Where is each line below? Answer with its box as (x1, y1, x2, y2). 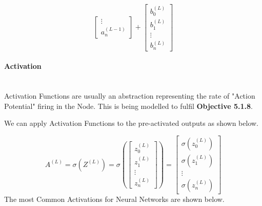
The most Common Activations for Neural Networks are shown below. (4, 194, 225, 204)
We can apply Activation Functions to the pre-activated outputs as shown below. (4, 118, 258, 128)
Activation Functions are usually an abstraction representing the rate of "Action (4, 90, 255, 101)
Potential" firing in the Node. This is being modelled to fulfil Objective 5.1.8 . (4, 100, 253, 111)
